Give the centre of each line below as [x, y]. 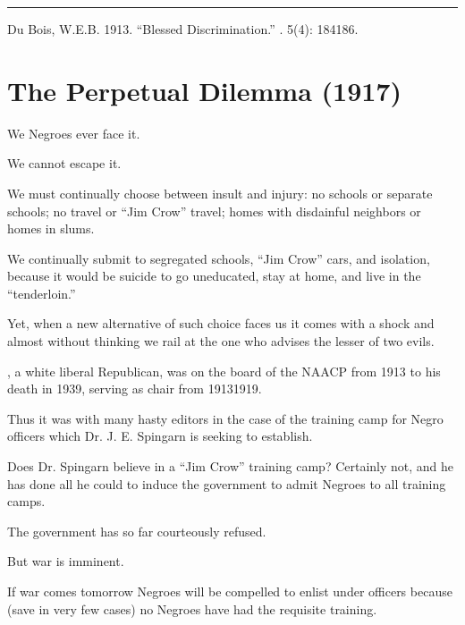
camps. [26, 501]
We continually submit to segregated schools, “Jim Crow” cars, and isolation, [219, 258]
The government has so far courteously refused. [137, 531]
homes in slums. [51, 228]
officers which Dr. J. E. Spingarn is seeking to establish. [160, 436]
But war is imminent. [66, 561]
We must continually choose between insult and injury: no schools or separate [220, 193]
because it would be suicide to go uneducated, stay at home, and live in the [214, 276]
